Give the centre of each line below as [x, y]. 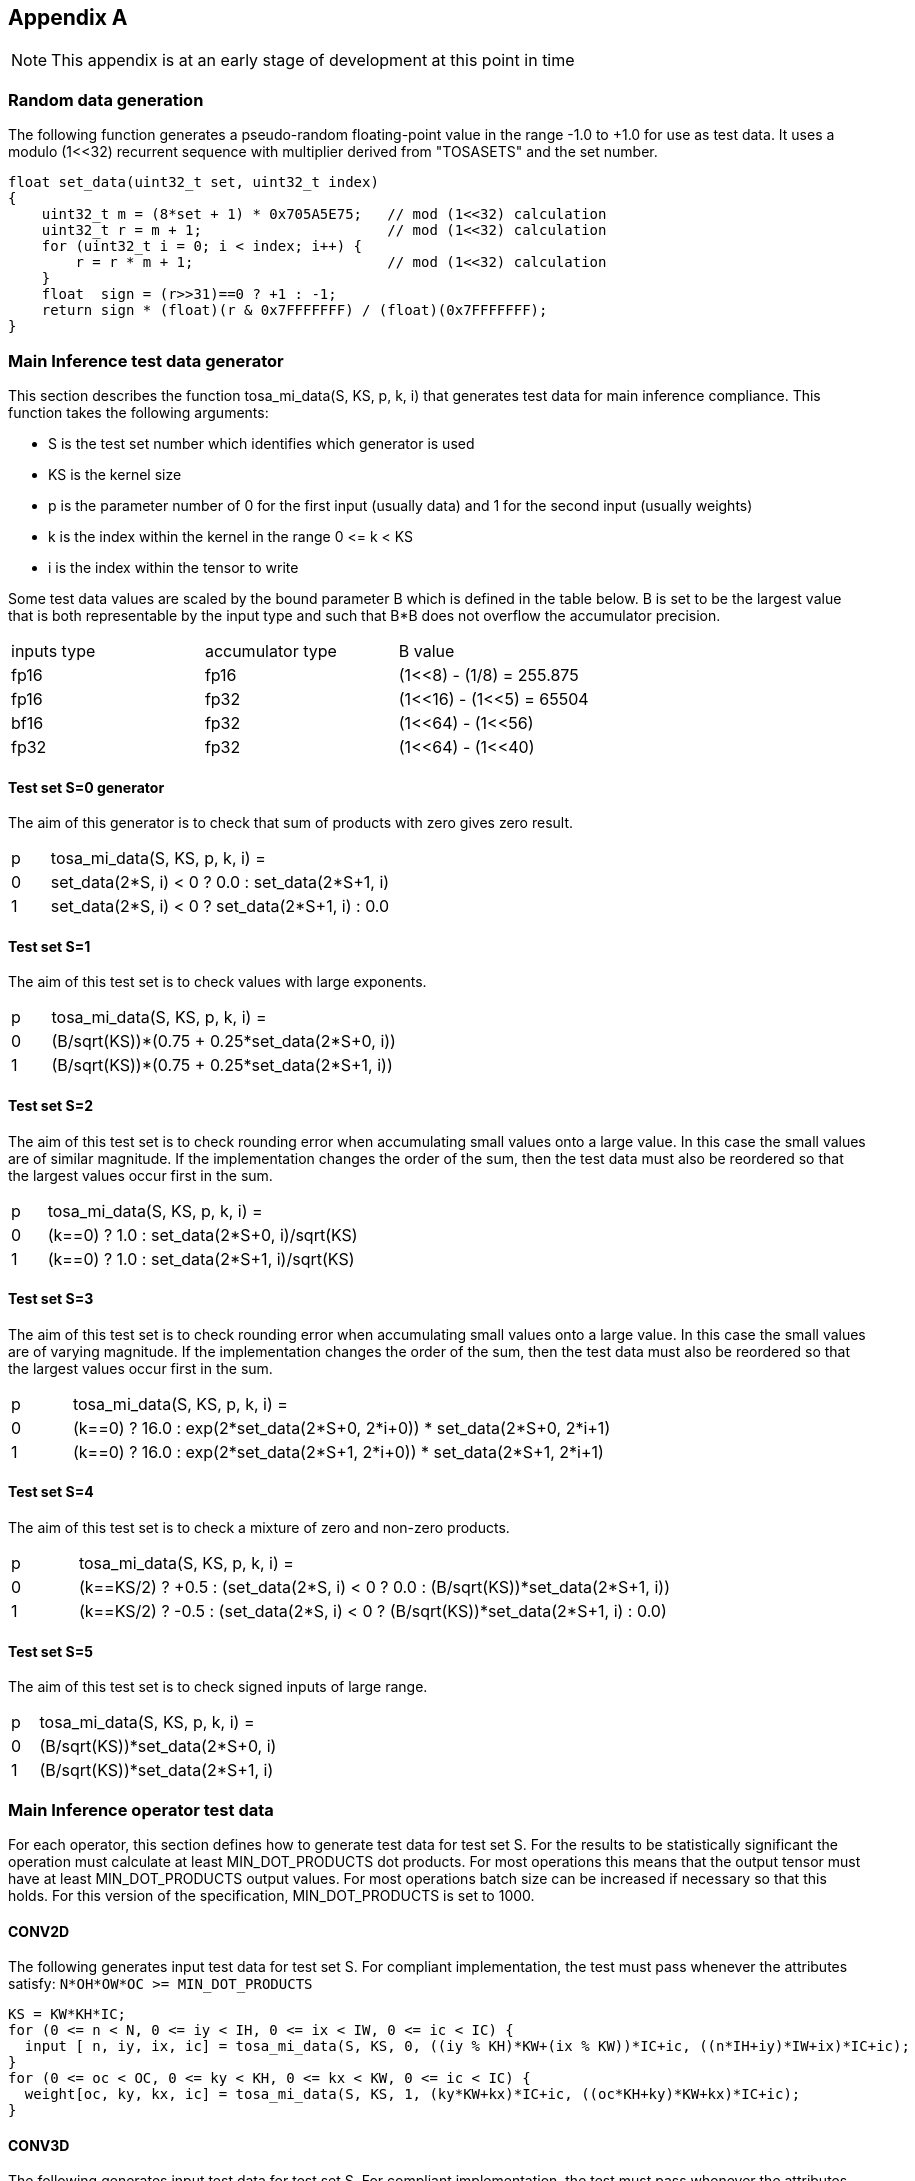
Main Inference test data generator [146, 360]
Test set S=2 [50, 1105]
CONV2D [39, 1931]
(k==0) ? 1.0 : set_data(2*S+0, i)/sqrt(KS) [202, 1234]
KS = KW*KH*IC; [67, 2014]
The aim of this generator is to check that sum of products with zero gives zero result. [291, 823]
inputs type [53, 650]
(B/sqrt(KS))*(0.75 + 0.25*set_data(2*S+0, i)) [223, 1041]
